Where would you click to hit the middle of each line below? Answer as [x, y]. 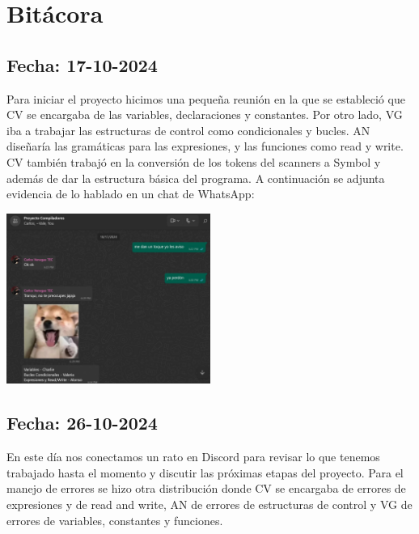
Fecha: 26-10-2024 [82, 423]
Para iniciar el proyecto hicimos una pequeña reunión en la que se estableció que [206, 98]
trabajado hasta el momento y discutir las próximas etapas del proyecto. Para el [205, 472]
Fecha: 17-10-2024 [82, 64]
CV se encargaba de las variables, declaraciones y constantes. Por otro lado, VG [205, 114]
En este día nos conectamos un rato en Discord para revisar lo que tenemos [193, 457]
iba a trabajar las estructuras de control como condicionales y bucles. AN [188, 130]
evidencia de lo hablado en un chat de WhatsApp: [131, 194]
